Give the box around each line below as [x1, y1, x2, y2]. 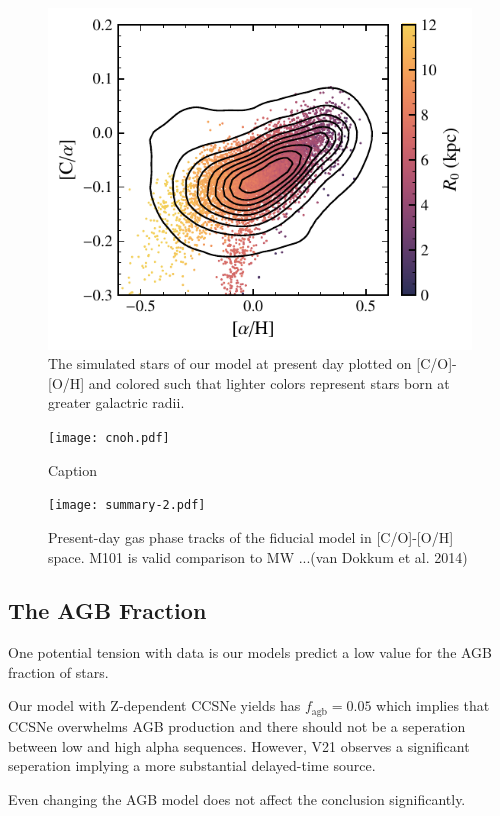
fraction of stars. [8, 661, 109, 682]
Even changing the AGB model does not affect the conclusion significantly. [8, 788, 466, 809]
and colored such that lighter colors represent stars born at [88, 372, 450, 393]
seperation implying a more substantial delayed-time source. [8, 755, 376, 776]
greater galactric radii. [48, 392, 185, 413]
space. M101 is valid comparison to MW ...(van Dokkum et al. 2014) [48, 546, 468, 567]
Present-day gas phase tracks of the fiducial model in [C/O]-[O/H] [48, 526, 454, 547]
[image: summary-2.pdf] [48, 498, 206, 513]
